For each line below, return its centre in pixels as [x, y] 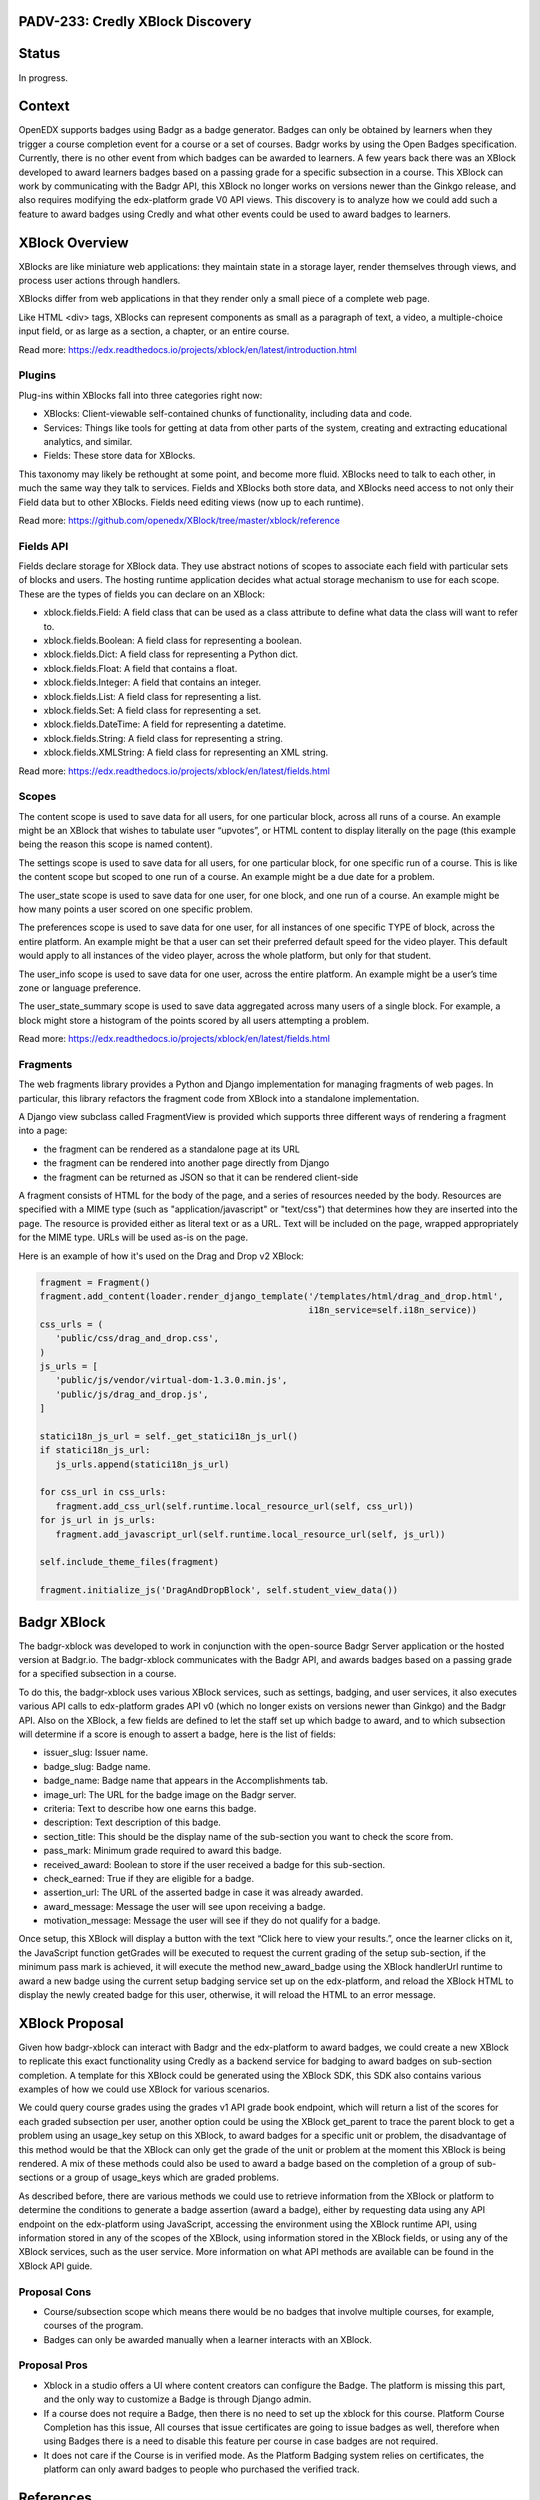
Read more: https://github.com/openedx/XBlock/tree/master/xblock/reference [179, 520]
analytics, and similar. [88, 441]
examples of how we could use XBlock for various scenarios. [144, 2089]
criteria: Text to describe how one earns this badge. [150, 1808]
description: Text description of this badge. [132, 1822]
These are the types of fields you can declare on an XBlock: [141, 594]
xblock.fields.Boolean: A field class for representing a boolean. [172, 640]
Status [39, 53]
